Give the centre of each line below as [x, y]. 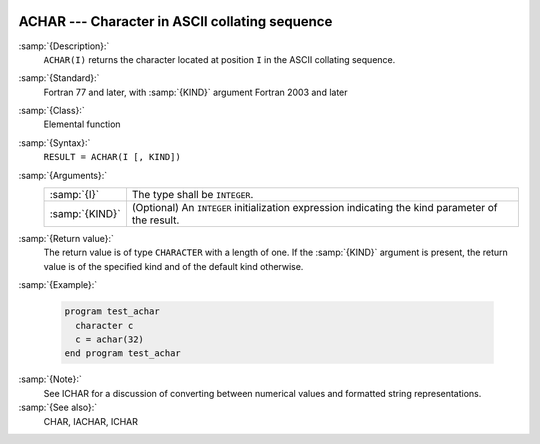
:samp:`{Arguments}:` [63, 175]
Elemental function [82, 124]
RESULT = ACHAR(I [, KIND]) [112, 157]
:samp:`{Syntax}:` [54, 142]
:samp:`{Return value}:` [66, 239]
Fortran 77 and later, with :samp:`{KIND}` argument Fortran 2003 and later [196, 92]
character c [104, 325]
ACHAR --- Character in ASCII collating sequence [175, 21]
